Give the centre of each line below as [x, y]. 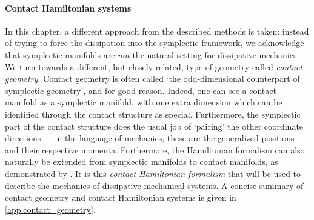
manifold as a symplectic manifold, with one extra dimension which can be [144, 102]
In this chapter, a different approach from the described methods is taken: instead [157, 31]
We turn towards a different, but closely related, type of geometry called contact [154, 66]
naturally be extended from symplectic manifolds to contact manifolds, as [142, 162]
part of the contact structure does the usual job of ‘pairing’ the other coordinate [154, 126]
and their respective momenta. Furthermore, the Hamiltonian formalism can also [155, 149]
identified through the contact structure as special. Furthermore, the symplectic [153, 114]
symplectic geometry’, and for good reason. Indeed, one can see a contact [141, 90]
